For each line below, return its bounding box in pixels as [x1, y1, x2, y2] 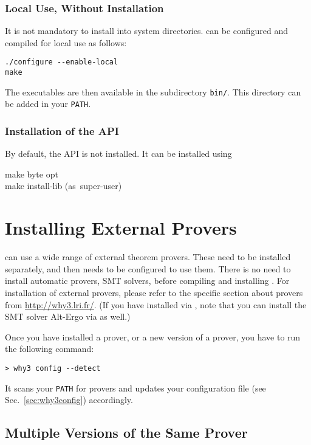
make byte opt [5, 167, 58, 180]
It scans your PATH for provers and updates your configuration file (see [5, 381, 266, 394]
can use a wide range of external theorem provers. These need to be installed [5, 250, 291, 263]
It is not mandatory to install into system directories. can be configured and [5, 24, 289, 37]
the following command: [5, 342, 94, 355]
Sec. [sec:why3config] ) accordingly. [5, 393, 133, 406]
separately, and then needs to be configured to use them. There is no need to [5, 262, 291, 275]
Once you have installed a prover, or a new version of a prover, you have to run [5, 330, 301, 343]
